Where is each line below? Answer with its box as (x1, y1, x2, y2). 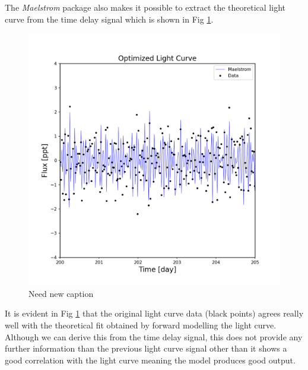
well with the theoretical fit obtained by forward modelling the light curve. (5, 318, 277, 331)
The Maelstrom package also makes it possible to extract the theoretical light (5, 1, 285, 13)
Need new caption (28, 287, 94, 299)
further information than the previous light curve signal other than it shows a (5, 342, 287, 355)
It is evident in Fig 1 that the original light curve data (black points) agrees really (5, 307, 304, 320)
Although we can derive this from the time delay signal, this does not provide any (5, 330, 303, 343)
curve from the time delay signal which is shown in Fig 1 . (5, 12, 214, 25)
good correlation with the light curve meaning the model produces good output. (5, 353, 296, 366)
